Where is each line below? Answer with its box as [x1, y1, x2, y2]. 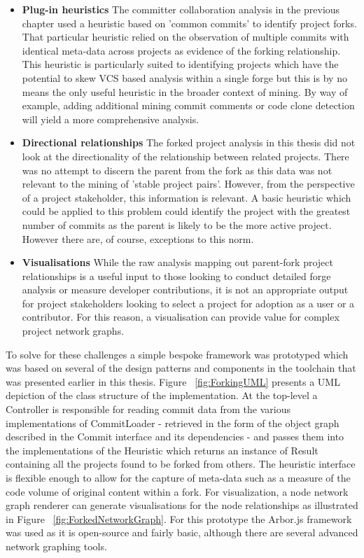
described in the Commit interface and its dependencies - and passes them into [6, 429, 344, 444]
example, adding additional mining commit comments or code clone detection [22, 98, 355, 113]
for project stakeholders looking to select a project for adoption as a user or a [22, 295, 355, 310]
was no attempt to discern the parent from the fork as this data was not [22, 162, 332, 177]
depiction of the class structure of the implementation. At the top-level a [6, 388, 318, 403]
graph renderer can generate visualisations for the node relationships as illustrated [6, 498, 358, 512]
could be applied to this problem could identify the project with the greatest [22, 204, 351, 218]
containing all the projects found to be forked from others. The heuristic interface [6, 456, 356, 471]
